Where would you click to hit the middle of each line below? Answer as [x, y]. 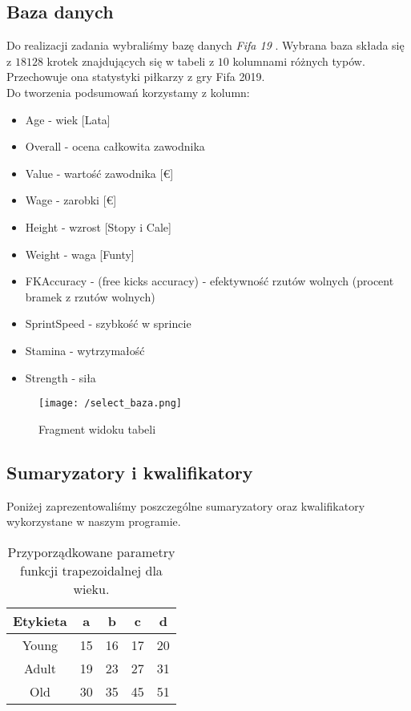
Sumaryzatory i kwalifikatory [130, 472]
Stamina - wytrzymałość [85, 350]
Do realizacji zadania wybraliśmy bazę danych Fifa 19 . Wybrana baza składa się [205, 45]
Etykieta [40, 620]
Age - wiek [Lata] [68, 119]
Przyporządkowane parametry [91, 551]
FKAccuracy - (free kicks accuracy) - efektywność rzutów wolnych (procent [210, 281]
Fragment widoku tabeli [97, 428]
